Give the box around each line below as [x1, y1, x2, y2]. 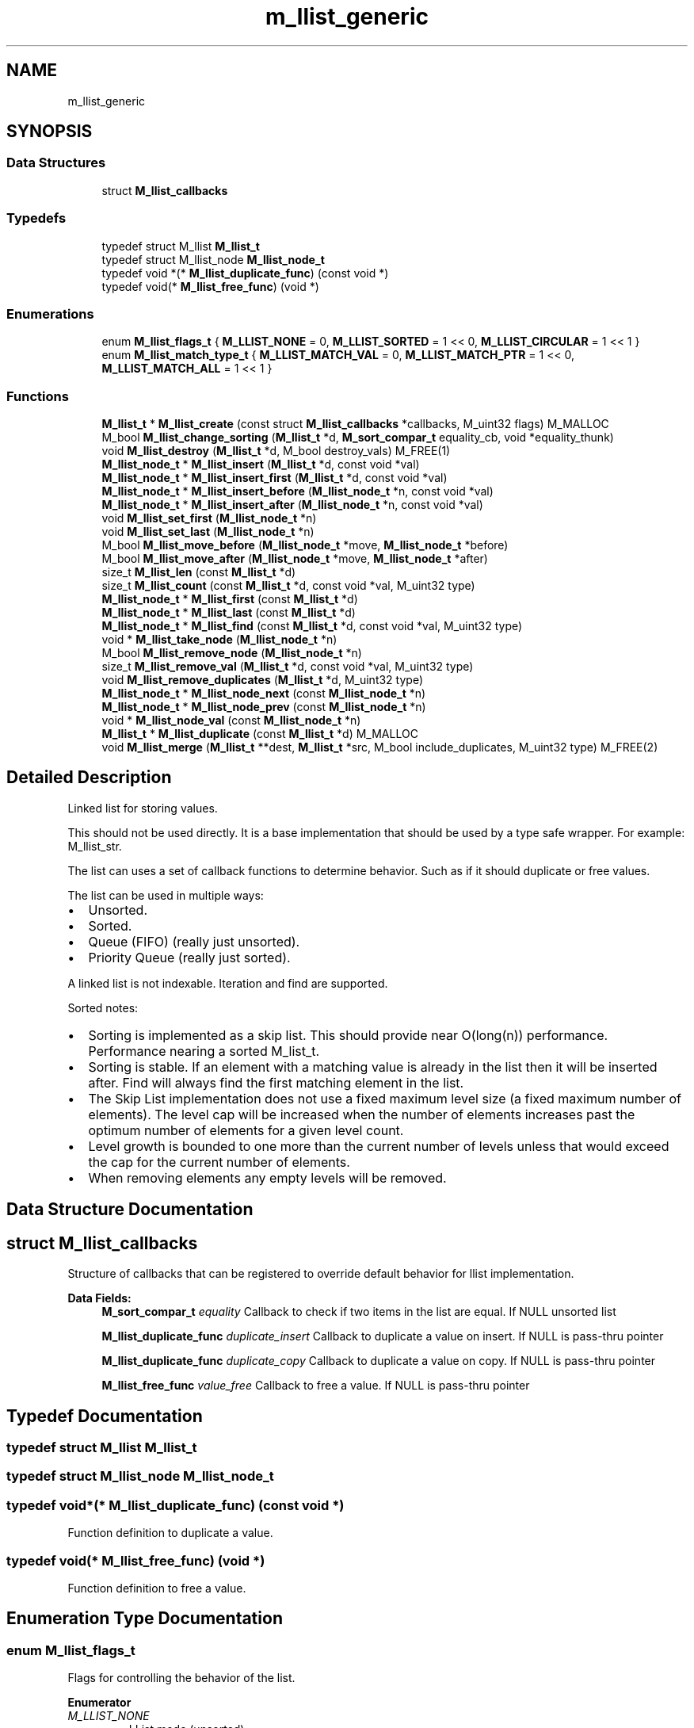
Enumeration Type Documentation [6, 1608, 283, 1629]
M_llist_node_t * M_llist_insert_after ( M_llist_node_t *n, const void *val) [101, 498, 483, 512]
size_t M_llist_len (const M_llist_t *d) [101, 565, 296, 579]
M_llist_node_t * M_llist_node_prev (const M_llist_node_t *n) [101, 700, 426, 714]
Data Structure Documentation [6, 1199, 254, 1220]
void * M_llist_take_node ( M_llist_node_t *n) [101, 633, 337, 647]
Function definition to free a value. [67, 1581, 246, 1595]
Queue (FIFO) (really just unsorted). [88, 933, 300, 950]
